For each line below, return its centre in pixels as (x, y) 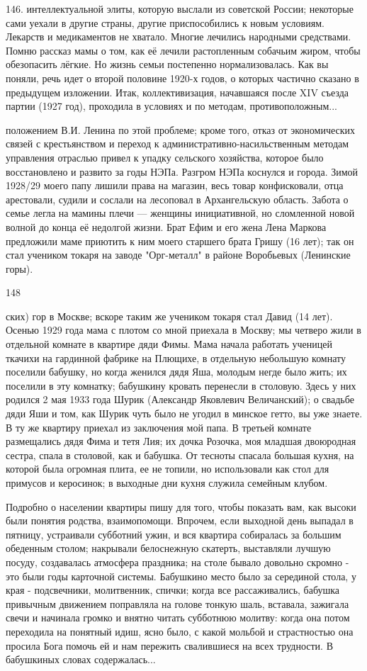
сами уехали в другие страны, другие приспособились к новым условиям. (165, 22)
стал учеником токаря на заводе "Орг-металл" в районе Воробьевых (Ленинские (178, 255)
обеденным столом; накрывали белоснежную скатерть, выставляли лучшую (168, 548)
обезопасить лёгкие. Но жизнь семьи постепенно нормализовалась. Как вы (167, 64)
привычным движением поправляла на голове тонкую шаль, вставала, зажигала (177, 603)
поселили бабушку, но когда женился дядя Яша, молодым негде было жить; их (176, 372)
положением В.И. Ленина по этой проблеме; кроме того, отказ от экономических (181, 129)
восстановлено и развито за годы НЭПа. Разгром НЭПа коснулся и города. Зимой (182, 171)
